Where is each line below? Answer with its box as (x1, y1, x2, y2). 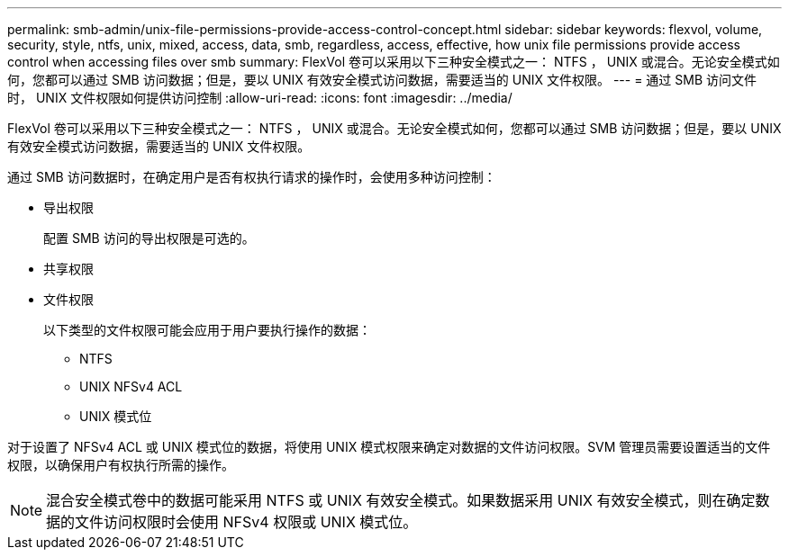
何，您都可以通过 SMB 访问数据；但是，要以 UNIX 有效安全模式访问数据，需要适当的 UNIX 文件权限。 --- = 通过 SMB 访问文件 (7, 72, 757, 87)
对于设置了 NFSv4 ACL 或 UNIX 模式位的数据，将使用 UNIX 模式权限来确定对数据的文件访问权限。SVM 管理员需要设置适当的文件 (7, 439, 771, 454)
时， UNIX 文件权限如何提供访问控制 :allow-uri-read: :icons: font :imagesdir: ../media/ (7, 90, 512, 105)
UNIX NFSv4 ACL (79, 379, 183, 394)
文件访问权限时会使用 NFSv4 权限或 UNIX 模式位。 (75, 513, 418, 531)
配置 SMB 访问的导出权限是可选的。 (43, 230, 255, 246)
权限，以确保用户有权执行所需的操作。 (7, 457, 234, 472)
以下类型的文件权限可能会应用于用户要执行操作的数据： (43, 322, 371, 337)
